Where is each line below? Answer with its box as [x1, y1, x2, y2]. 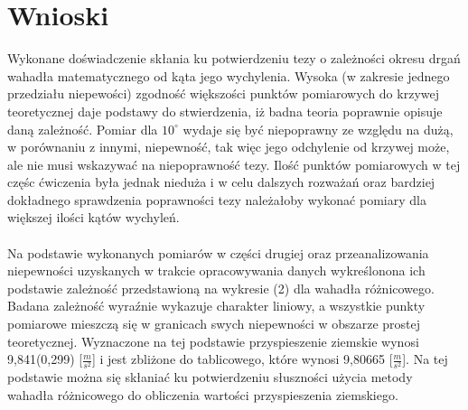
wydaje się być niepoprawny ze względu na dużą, [183, 119, 454, 138]
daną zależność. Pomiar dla [7, 119, 158, 138]
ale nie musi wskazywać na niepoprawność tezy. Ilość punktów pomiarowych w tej [7, 154, 461, 173]
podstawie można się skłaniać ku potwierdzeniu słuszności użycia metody [7, 368, 413, 387]
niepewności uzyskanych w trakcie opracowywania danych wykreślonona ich [7, 261, 426, 280]
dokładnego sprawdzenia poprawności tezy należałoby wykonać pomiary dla [7, 190, 426, 209]
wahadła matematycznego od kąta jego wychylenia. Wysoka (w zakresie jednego [7, 66, 450, 85]
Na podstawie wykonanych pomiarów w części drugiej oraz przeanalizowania [7, 243, 429, 262]
